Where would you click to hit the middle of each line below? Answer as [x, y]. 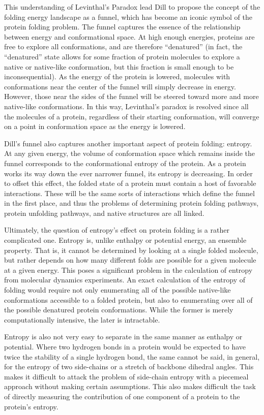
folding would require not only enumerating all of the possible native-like [118, 290]
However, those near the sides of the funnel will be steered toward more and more [131, 96]
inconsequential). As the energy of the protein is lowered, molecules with [117, 76]
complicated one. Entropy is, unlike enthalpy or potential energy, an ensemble [125, 240]
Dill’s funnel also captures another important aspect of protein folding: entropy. [128, 143]
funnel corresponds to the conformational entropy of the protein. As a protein [125, 163]
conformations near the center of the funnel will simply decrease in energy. [120, 86]
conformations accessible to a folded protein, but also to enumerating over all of [128, 299]
